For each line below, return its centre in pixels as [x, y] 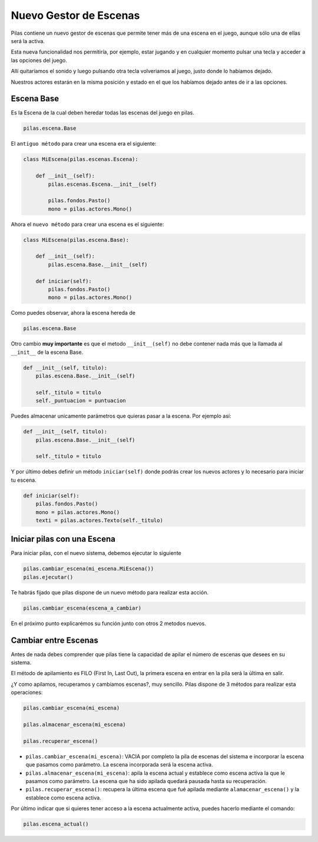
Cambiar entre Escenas [54, 640]
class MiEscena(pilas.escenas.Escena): [81, 159]
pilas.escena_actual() [56, 824]
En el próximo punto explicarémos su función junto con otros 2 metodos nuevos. [108, 623]
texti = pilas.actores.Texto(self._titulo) [99, 520]
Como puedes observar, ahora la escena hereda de [73, 313]
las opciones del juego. [39, 60]
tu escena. [24, 480]
